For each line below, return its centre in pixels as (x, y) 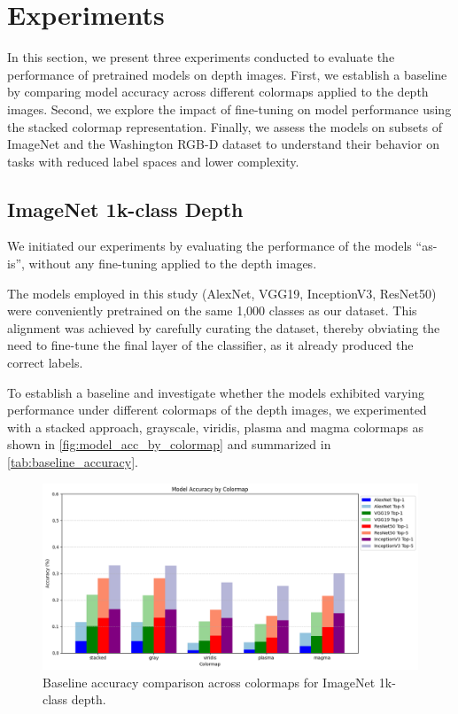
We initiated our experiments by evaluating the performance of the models (210, 246)
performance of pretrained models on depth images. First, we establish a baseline (227, 74)
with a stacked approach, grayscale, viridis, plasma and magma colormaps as (215, 427)
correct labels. (45, 363)
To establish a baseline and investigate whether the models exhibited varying (216, 392)
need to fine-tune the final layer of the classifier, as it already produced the (210, 345)
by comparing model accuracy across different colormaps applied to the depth (218, 92)
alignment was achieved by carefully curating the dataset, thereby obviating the (224, 327)
